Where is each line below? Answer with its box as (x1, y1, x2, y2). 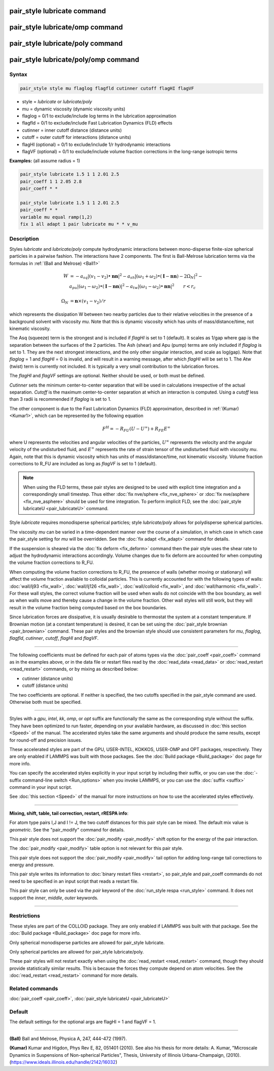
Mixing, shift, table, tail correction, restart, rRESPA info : (9, 810, 129, 816)
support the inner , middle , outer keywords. (9, 895, 98, 901)
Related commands (9, 985, 58, 992)
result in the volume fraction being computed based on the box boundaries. (9, 604, 167, 610)
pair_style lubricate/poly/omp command (9, 55, 140, 64)
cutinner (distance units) (22, 675, 74, 681)
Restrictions (9, 912, 41, 919)
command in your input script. (9, 784, 73, 790)
